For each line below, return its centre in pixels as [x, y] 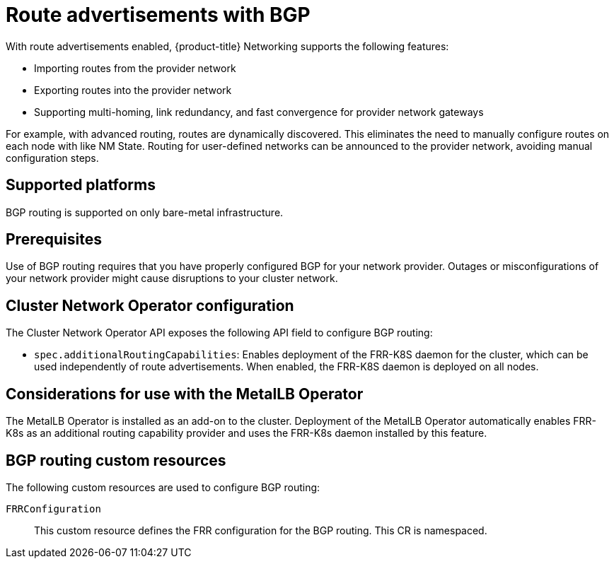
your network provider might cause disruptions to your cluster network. [172, 278]
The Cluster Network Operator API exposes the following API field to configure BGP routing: [219, 333]
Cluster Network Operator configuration [150, 305]
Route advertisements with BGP [158, 15]
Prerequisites [54, 240]
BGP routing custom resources [116, 460]
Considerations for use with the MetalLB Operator [185, 394]
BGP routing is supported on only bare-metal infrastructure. [145, 212]
